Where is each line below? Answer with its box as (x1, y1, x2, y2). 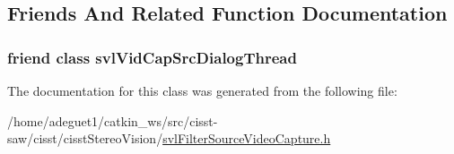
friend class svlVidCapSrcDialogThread (7, 46, 297, 68)
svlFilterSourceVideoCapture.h (162, 129, 331, 148)
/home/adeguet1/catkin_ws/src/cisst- (7, 111, 218, 130)
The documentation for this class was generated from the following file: (7, 81, 397, 99)
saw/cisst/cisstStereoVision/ (7, 129, 163, 148)
